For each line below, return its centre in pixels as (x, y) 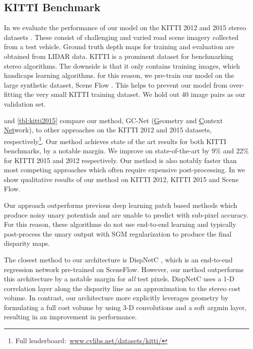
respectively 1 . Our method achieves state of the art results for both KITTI (115, 140)
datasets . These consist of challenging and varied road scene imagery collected (121, 37)
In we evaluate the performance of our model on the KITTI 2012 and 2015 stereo (125, 28)
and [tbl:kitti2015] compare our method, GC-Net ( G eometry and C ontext (113, 120)
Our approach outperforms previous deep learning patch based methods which (121, 205)
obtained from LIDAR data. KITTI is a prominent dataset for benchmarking (119, 56)
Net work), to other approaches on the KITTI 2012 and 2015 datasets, (108, 130)
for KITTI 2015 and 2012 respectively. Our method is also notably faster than (120, 160)
